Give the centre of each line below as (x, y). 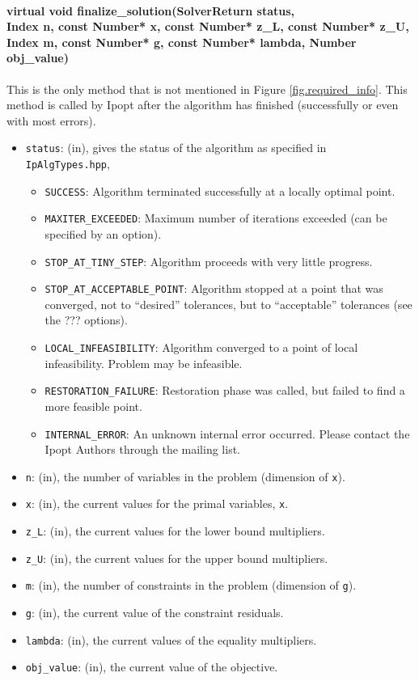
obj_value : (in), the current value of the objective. (152, 667)
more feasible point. (93, 406)
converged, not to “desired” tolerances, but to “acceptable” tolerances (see (229, 304)
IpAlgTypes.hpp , (68, 164)
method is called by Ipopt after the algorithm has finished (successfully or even (203, 105)
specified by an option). (103, 233)
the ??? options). (86, 320)
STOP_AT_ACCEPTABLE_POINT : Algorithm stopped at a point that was (214, 288)
